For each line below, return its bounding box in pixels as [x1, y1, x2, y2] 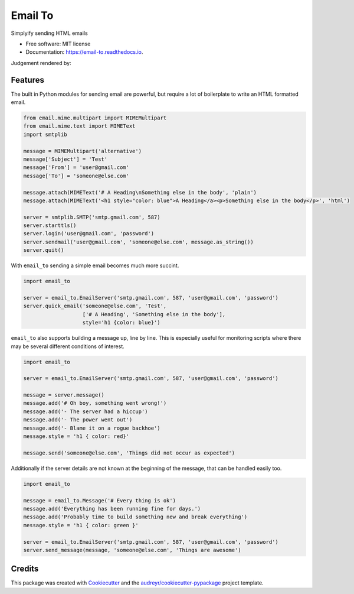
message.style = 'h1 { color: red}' [23, 433, 130, 440]
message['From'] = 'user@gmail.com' [23, 164, 130, 171]
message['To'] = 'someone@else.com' [23, 172, 130, 179]
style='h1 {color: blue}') [82, 319, 160, 326]
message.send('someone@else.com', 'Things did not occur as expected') [23, 449, 235, 456]
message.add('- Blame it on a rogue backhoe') [23, 424, 160, 431]
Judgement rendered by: [11, 59, 71, 66]
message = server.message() [23, 392, 104, 398]
